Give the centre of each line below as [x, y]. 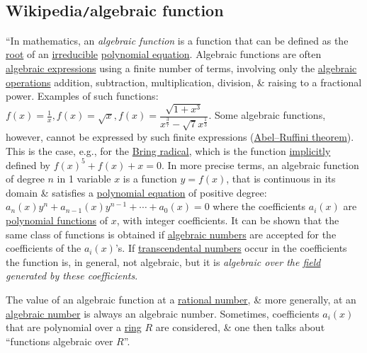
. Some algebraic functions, [267, 115]
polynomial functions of [57, 220]
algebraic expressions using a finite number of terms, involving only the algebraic [181, 68]
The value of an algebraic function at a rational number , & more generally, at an [181, 299]
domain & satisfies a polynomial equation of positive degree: [136, 192]
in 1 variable [84, 179]
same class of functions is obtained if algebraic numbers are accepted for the [171, 234]
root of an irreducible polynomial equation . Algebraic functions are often [164, 54]
